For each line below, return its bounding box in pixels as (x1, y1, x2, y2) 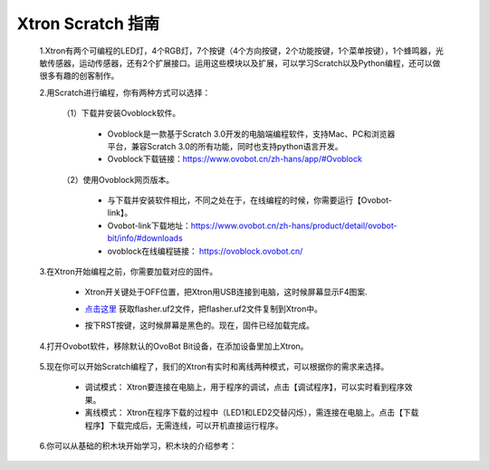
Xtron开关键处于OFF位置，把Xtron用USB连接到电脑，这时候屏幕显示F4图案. (84, 286, 368, 298)
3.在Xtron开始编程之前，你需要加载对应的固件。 (39, 266, 218, 277)
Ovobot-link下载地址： (107, 220, 192, 231)
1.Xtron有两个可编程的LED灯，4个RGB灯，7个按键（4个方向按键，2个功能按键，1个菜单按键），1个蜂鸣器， (39, 45, 436, 56)
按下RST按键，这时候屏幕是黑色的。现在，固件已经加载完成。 (84, 320, 314, 331)
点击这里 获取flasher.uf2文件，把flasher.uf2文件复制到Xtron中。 (84, 303, 323, 314)
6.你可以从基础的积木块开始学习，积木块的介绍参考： (39, 440, 237, 451)
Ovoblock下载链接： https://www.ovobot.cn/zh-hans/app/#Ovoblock (107, 154, 362, 165)
